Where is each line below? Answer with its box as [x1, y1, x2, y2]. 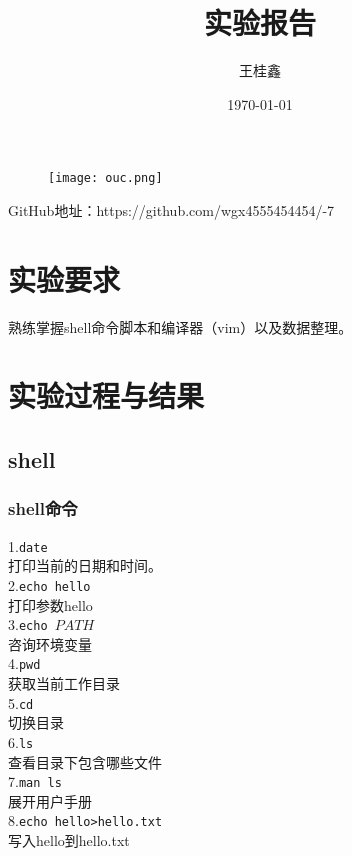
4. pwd [8, 653, 41, 674]
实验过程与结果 [8, 375, 205, 416]
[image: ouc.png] [48, 171, 163, 186]
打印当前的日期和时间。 [8, 555, 162, 576]
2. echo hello [8, 574, 91, 595]
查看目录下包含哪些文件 [8, 751, 162, 772]
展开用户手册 [8, 790, 92, 811]
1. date [8, 535, 48, 556]
